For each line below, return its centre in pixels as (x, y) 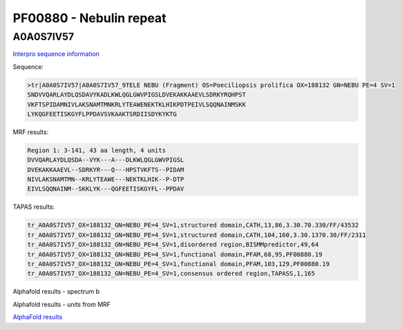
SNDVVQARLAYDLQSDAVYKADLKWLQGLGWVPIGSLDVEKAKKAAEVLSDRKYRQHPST (137, 95)
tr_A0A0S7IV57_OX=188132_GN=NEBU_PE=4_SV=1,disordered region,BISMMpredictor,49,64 (173, 245)
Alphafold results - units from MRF (61, 304)
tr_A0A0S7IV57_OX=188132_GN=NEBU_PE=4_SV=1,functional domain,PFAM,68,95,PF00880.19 (175, 254)
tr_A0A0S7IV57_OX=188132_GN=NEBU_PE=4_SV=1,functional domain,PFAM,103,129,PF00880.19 (179, 264)
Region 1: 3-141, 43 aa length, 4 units (96, 150)
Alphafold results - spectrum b (56, 292)
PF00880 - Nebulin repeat (89, 18)
